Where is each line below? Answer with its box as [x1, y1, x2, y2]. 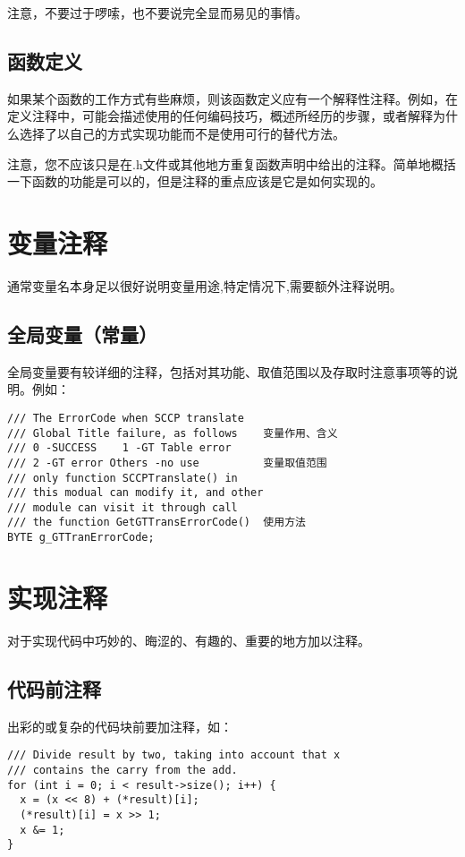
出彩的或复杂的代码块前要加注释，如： [7, 716, 232, 735]
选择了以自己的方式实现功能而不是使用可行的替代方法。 [19, 124, 345, 142]
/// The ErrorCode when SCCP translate [7, 411, 244, 424]
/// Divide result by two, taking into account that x [7, 749, 341, 762]
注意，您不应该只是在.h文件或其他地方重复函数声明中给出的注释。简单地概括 [7, 154, 456, 173]
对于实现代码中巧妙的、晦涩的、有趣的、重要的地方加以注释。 [7, 630, 370, 649]
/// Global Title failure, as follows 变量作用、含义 [7, 426, 338, 440]
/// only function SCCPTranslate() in [7, 471, 238, 484]
